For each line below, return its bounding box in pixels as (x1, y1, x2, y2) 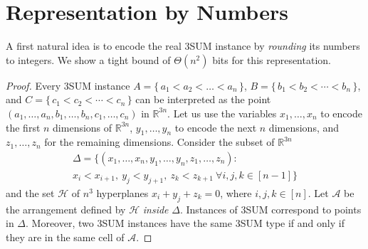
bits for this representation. (212, 52, 331, 67)
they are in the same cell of (6, 229, 125, 244)
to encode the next (174, 120, 257, 134)
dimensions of (53, 120, 112, 134)
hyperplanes (96, 185, 149, 200)
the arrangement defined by (6, 201, 126, 216)
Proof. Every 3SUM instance (6, 78, 130, 92)
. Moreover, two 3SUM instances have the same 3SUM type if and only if (26, 216, 345, 231)
